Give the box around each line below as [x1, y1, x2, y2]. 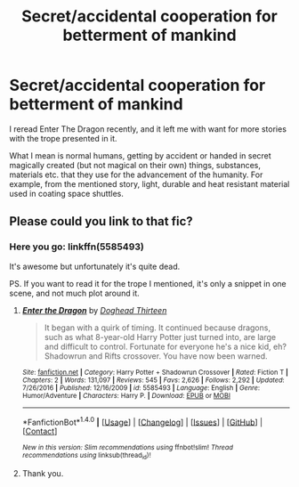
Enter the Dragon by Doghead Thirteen [21, 304, 167, 315]
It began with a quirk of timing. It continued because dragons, [44, 322, 271, 333]
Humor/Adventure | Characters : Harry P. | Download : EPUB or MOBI [21, 391, 231, 400]
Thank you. [21, 467, 64, 478]
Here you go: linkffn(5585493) [9, 240, 145, 253]
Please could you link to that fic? [9, 214, 193, 229]
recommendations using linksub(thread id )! [21, 451, 151, 461]
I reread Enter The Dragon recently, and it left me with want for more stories [9, 123, 287, 134]
